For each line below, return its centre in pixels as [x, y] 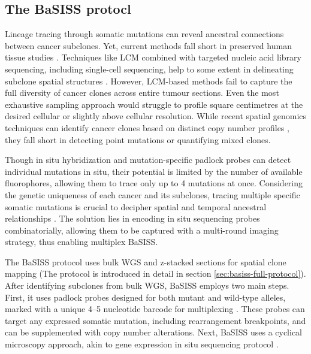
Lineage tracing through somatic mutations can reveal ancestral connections [144, 34]
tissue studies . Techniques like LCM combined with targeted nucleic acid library [153, 57]
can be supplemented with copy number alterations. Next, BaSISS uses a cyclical [154, 332]
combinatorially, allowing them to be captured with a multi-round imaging [142, 230]
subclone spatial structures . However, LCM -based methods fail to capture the [149, 81]
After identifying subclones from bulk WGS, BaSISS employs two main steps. [147, 285]
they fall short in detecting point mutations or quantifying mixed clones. [138, 139]
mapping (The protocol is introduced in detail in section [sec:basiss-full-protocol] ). [155, 273]
